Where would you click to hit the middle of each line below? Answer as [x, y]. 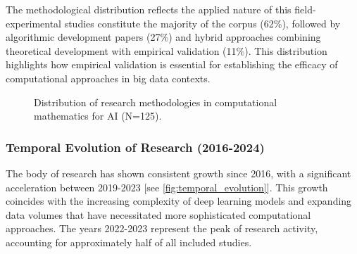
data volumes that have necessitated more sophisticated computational [158, 214]
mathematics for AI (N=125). [98, 116]
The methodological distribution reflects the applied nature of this [149, 9]
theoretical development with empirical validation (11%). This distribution [167, 50]
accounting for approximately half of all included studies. [129, 242]
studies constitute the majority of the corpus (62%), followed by [202, 23]
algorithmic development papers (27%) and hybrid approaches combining [163, 37]
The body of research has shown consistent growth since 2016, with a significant [178, 173]
